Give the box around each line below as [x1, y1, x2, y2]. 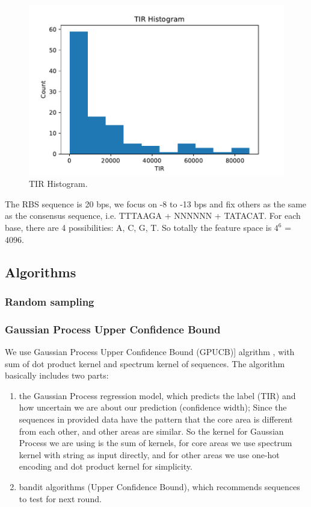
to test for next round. [19, 492, 102, 505]
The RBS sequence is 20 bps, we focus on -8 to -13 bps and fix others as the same [5, 197, 307, 210]
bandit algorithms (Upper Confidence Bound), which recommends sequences [19, 480, 300, 493]
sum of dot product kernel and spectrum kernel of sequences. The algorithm [5, 357, 285, 370]
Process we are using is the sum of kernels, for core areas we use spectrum [19, 436, 292, 449]
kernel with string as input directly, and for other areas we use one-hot [19, 448, 280, 461]
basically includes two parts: [5, 369, 109, 382]
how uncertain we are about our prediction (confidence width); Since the [19, 401, 287, 414]
